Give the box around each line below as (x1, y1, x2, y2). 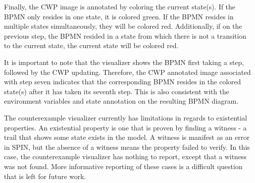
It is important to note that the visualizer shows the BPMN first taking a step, (4, 57, 244, 67)
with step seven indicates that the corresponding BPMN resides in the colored (4, 76, 241, 87)
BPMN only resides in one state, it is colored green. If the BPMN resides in (4, 11, 234, 21)
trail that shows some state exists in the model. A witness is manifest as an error (4, 132, 250, 142)
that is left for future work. (4, 171, 86, 181)
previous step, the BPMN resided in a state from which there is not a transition (4, 30, 247, 41)
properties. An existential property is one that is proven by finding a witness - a (4, 122, 247, 132)
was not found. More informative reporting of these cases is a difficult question (4, 161, 243, 171)
